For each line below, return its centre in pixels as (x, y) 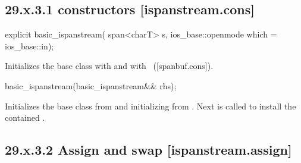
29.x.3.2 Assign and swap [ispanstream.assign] (148, 150)
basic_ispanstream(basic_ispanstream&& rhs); (91, 85)
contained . (25, 117)
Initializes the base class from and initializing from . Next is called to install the (150, 106)
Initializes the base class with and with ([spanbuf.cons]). (109, 66)
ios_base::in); (29, 46)
